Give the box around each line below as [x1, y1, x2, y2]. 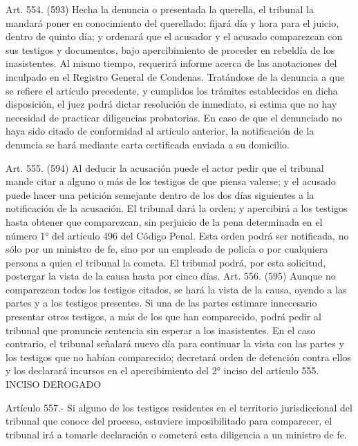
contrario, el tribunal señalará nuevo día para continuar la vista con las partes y [6, 336, 344, 351]
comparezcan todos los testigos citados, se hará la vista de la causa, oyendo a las [6, 282, 347, 296]
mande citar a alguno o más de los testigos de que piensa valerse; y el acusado [6, 174, 336, 188]
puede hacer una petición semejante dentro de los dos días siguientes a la [6, 187, 314, 202]
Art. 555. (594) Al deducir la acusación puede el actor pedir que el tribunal [6, 160, 324, 175]
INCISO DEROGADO [6, 377, 102, 391]
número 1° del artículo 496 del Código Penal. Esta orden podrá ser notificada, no [6, 228, 349, 242]
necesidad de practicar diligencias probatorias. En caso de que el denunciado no [6, 110, 342, 124]
